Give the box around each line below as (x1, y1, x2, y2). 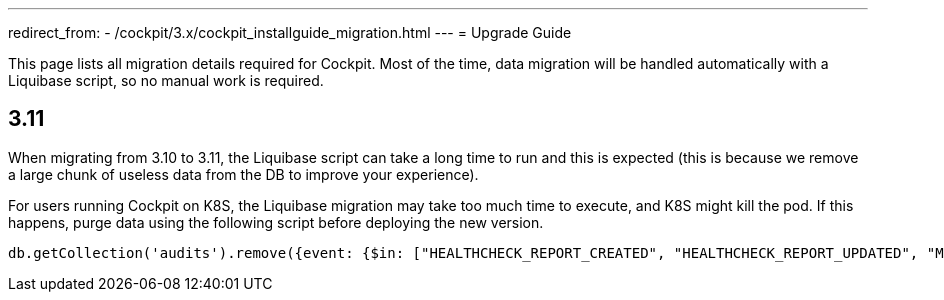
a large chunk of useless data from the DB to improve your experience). (8, 165, 479, 183)
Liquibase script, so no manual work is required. (8, 72, 324, 89)
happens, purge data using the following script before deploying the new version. (8, 213, 544, 231)
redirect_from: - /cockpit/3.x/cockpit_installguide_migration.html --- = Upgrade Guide (8, 24, 572, 41)
